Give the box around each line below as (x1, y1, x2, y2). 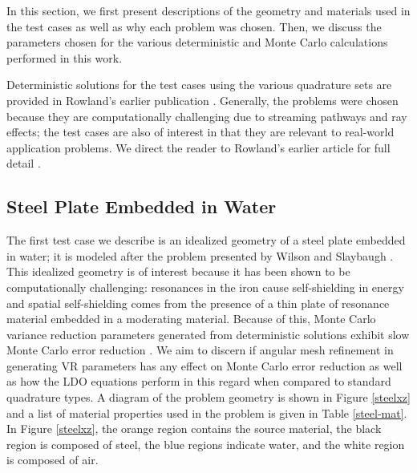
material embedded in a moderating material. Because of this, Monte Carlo (6, 310, 376, 327)
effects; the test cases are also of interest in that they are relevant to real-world (6, 123, 395, 140)
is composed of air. (6, 451, 99, 468)
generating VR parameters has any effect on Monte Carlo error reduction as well (6, 357, 403, 374)
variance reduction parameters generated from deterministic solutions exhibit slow (6, 325, 410, 342)
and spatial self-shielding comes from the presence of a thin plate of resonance (6, 294, 390, 311)
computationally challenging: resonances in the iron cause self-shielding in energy (6, 278, 404, 295)
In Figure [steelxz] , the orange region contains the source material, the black (6, 420, 382, 437)
